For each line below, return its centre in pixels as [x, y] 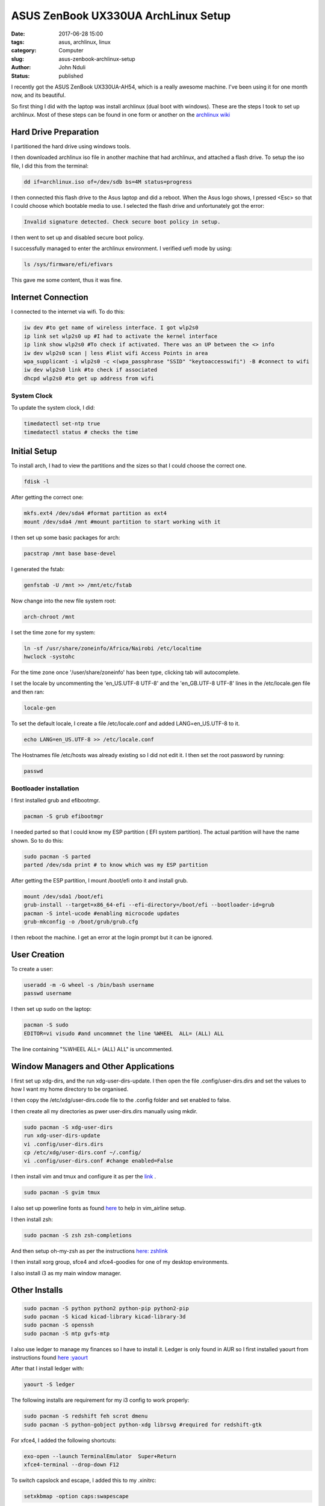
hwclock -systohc [49, 656]
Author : [21, 67]
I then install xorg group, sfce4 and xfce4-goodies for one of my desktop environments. [120, 1262]
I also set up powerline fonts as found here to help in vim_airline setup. [98, 1208]
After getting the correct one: [47, 498]
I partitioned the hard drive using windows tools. [71, 146]
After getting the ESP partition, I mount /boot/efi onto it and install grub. [100, 881]
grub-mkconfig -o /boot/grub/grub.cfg [81, 922]
